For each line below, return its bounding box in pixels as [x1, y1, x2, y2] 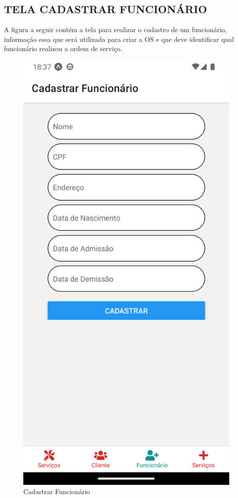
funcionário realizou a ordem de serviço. [4, 43, 122, 54]
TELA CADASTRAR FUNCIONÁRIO [4, 1, 207, 17]
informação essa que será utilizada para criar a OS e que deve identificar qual [4, 34, 234, 44]
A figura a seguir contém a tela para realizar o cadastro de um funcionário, [4, 24, 227, 35]
